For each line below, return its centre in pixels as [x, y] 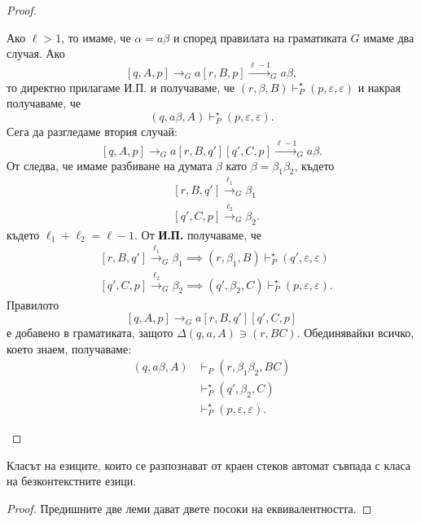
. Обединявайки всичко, [355, 333]
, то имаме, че [96, 37]
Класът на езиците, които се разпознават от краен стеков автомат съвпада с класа [209, 465]
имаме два [389, 37]
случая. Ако [36, 53]
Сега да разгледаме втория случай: [92, 132]
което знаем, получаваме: [69, 348]
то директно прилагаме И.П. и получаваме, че [121, 87]
